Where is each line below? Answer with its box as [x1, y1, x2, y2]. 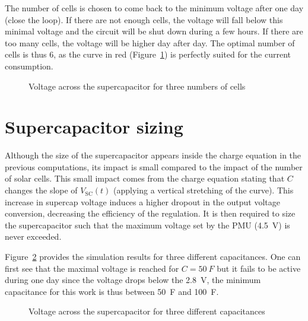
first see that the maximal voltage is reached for [5, 262, 179, 274]
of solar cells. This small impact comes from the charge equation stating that [5, 172, 285, 185]
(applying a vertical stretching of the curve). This [113, 184, 294, 196]
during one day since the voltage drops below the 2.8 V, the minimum [5, 274, 261, 286]
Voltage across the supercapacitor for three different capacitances [28, 305, 265, 317]
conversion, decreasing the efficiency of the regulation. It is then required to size [5, 207, 296, 220]
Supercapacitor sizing [5, 115, 183, 139]
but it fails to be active [217, 262, 301, 274]
